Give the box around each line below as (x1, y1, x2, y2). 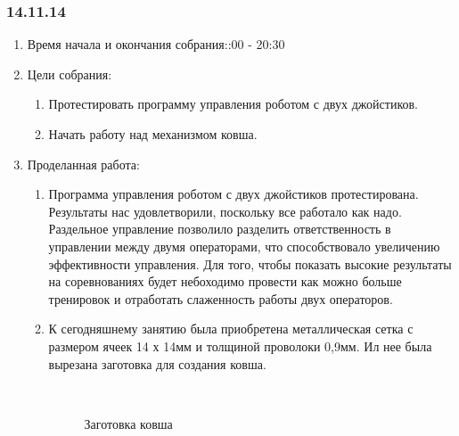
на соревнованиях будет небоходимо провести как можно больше (48, 272, 402, 291)
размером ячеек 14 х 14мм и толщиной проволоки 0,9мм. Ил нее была (48, 336, 432, 355)
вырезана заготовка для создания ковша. (48, 354, 266, 373)
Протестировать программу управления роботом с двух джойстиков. (48, 95, 418, 113)
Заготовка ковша (84, 414, 173, 432)
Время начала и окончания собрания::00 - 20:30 (27, 35, 285, 53)
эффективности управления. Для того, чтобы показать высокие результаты (48, 254, 452, 273)
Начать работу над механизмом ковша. (48, 125, 258, 143)
